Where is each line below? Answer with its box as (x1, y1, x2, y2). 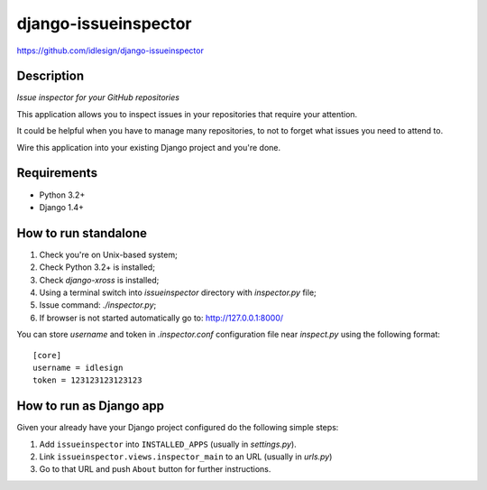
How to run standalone (16, 226, 148, 241)
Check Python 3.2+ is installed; (39, 262, 155, 273)
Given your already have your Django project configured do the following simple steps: (16, 422, 339, 433)
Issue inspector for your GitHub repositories (16, 92, 180, 103)
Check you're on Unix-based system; (39, 249, 178, 260)
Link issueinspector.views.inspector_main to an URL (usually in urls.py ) (39, 451, 333, 462)
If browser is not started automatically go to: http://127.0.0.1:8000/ (39, 312, 284, 323)
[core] (32, 350, 62, 360)
